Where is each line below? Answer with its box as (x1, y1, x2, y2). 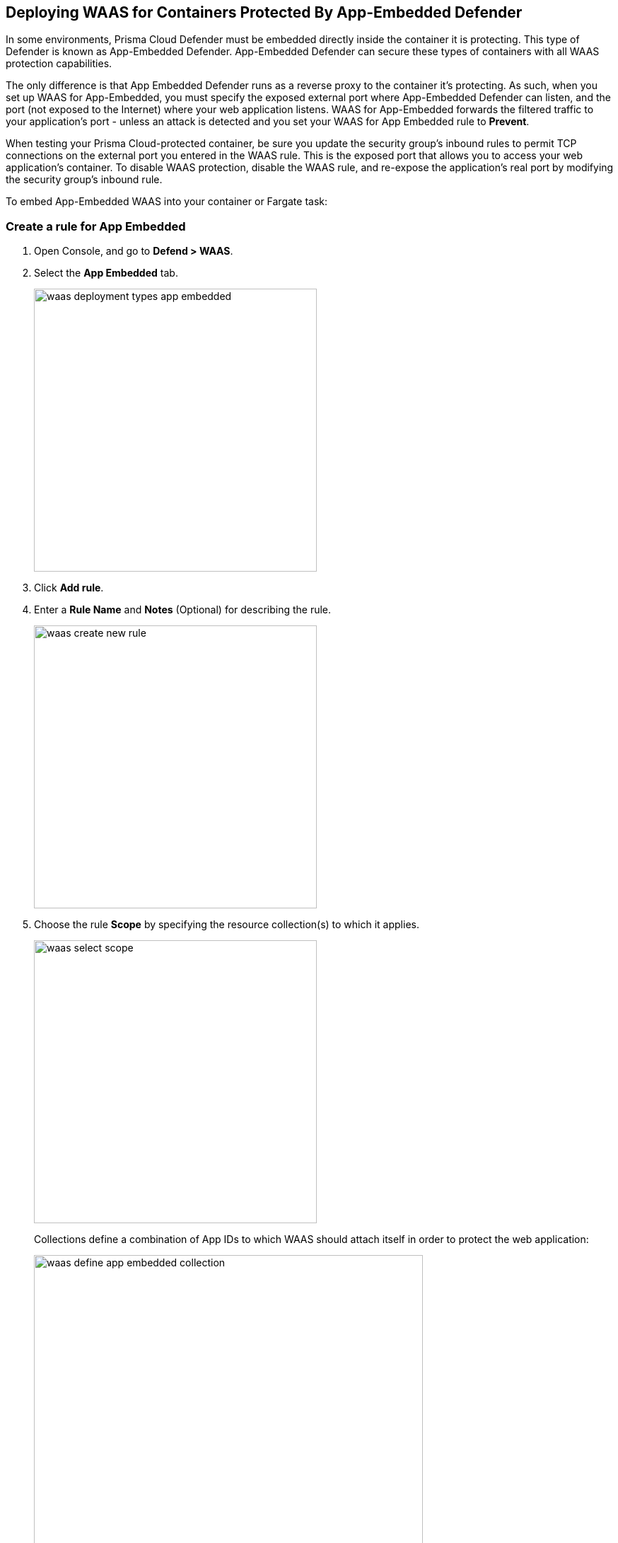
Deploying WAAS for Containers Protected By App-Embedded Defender (6, 4, 523, 21)
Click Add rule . (34, 582, 104, 594)
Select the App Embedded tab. (34, 267, 178, 279)
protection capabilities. (6, 57, 112, 70)
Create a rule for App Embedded (6, 219, 186, 233)
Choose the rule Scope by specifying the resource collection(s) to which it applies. (34, 918, 419, 931)
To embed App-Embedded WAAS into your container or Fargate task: (6, 195, 328, 208)
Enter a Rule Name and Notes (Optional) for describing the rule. (34, 603, 332, 616)
